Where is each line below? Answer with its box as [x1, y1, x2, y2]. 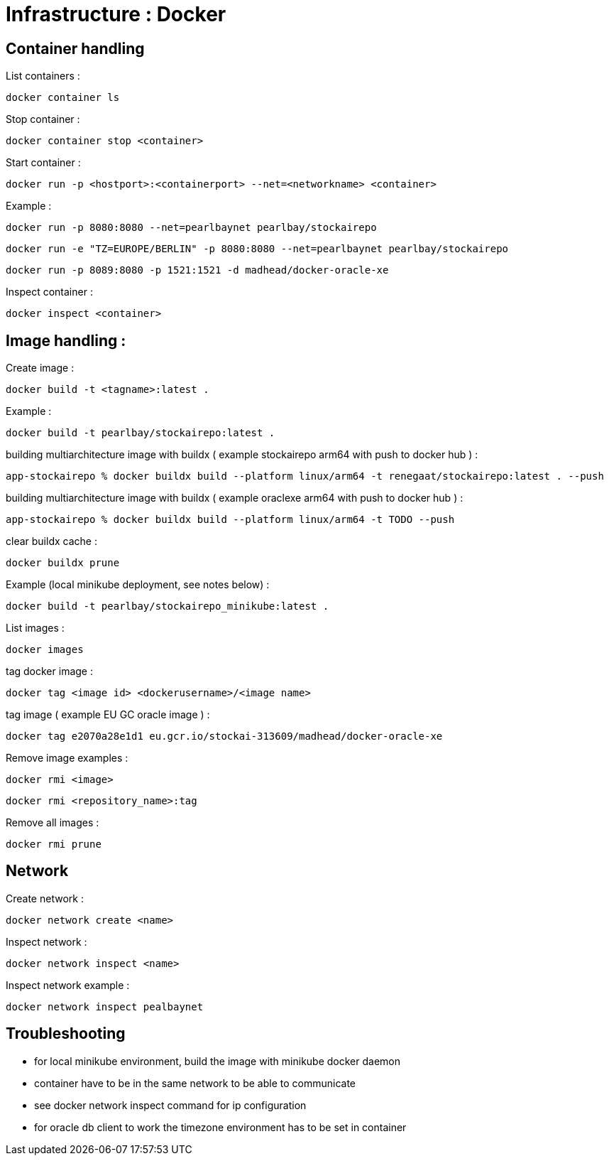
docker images [6, 644, 84, 656]
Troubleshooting [6, 1025, 126, 1043]
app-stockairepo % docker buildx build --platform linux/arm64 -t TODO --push [6, 514, 455, 526]
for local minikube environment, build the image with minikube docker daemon [34, 1054, 400, 1067]
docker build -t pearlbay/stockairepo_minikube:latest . [6, 600, 329, 612]
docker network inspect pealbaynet [6, 1000, 204, 1012]
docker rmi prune [6, 838, 101, 850]
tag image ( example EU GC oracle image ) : [6, 708, 210, 721]
